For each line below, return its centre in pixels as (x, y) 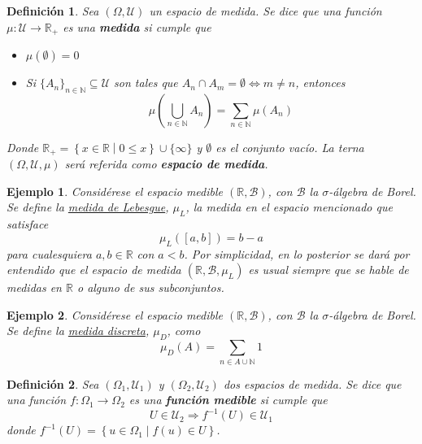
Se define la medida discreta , (78, 331)
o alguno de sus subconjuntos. (150, 287)
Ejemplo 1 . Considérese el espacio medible (115, 191)
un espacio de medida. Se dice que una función (265, 11)
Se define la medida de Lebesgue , (88, 207)
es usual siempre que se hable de (328, 270)
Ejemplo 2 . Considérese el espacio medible (115, 314)
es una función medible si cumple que (228, 400)
